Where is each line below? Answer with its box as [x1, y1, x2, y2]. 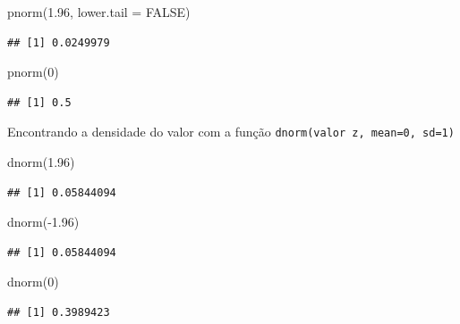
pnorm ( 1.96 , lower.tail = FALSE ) [7, 3, 191, 21]
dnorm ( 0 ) [7, 272, 59, 291]
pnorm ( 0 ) [7, 62, 59, 81]
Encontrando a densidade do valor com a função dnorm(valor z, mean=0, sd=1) [7, 122, 455, 141]
